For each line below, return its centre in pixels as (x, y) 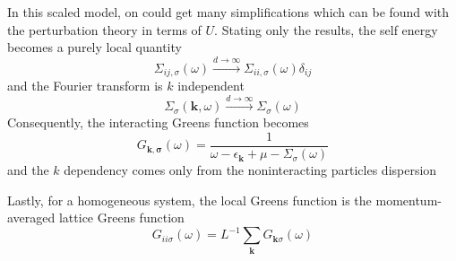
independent (211, 86)
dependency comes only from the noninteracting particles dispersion (250, 170)
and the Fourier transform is (85, 86)
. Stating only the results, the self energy (326, 29)
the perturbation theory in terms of (104, 29)
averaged (31, 217)
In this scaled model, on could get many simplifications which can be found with (228, 12)
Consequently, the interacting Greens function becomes (158, 122)
